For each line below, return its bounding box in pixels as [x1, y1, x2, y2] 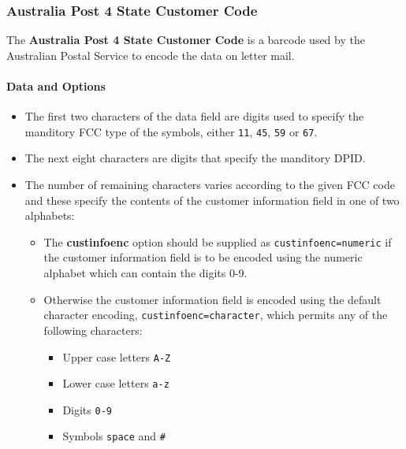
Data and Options [6, 78, 106, 94]
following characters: [43, 321, 143, 338]
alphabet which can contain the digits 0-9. [43, 265, 248, 281]
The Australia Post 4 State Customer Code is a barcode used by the [6, 32, 365, 48]
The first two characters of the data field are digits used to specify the [24, 108, 364, 124]
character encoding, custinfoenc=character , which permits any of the [43, 306, 388, 323]
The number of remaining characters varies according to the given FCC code [24, 176, 395, 193]
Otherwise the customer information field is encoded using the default [43, 291, 382, 307]
